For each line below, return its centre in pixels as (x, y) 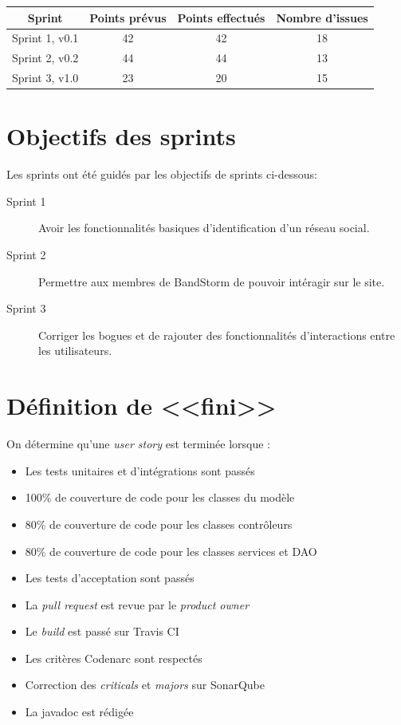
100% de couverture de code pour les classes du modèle (160, 497)
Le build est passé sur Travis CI (102, 631)
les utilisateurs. (75, 351)
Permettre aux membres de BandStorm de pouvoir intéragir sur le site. (212, 281)
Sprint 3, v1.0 (45, 78)
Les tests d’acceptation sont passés (110, 578)
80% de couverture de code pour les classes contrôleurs (159, 524)
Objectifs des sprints (121, 136)
